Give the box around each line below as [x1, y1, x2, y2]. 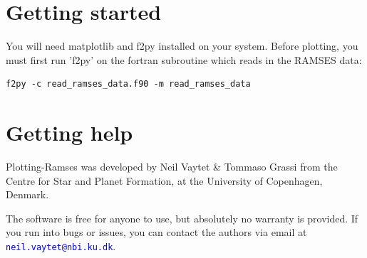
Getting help [6, 118, 133, 147]
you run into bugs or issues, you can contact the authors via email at [6, 225, 307, 240]
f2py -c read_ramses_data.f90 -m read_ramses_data [6, 79, 251, 90]
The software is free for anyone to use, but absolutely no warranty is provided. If [6, 210, 358, 225]
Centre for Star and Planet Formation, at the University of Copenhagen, [6, 173, 323, 188]
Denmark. [6, 187, 49, 202]
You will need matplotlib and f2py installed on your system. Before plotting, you [6, 38, 358, 53]
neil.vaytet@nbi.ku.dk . [6, 239, 116, 253]
